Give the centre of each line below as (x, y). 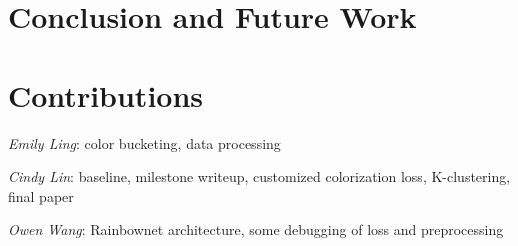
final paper (41, 195)
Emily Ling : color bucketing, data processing (144, 142)
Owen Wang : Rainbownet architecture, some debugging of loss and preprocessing (256, 229)
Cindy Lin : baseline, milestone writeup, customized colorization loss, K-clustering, (259, 176)
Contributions (106, 94)
